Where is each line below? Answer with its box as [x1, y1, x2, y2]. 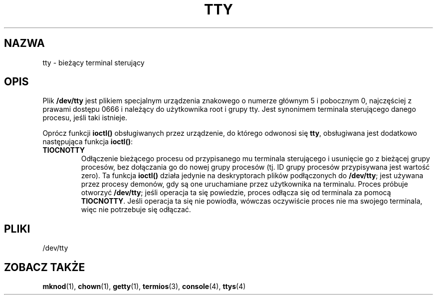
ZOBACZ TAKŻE [4, 261, 85, 274]
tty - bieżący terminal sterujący [42, 58, 145, 67]
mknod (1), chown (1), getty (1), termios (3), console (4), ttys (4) [42, 282, 246, 291]
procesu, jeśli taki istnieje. [42, 113, 128, 122]
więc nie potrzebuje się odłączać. [81, 205, 191, 214]
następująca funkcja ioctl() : [42, 137, 133, 146]
